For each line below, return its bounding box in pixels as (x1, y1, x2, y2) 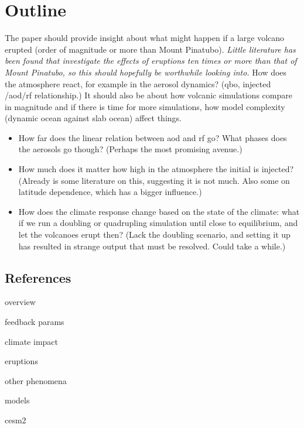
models (5, 394, 30, 406)
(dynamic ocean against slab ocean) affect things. (5, 112, 182, 124)
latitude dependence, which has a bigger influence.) (18, 186, 202, 198)
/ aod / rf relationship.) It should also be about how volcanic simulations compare (5, 89, 292, 101)
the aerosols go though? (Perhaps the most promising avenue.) (18, 143, 242, 155)
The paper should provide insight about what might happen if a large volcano (5, 32, 285, 44)
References (5, 268, 71, 286)
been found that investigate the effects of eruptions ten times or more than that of (5, 54, 297, 67)
